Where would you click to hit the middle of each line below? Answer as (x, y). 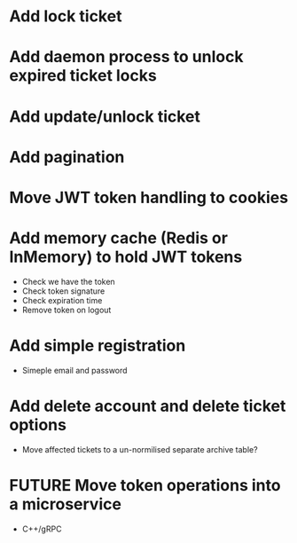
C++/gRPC (42, 529)
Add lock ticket (66, 16)
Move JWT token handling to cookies (149, 197)
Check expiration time (62, 300)
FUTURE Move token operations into (145, 485)
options (38, 425)
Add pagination (67, 157)
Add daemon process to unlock (126, 57)
